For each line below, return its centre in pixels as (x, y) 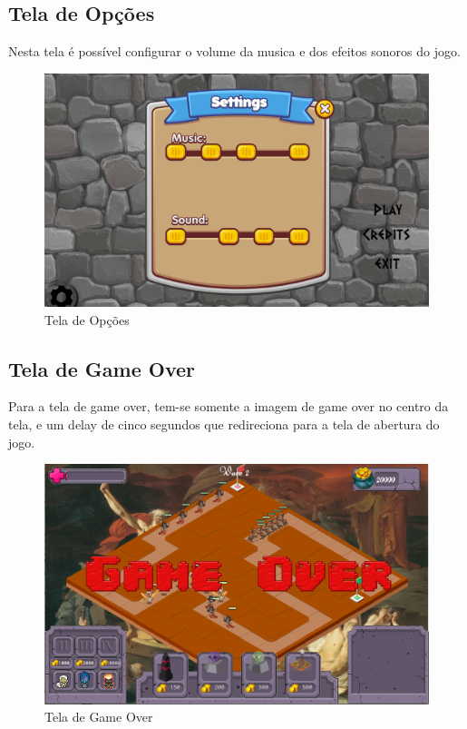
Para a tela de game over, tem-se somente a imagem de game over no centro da (229, 406)
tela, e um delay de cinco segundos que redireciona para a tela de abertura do (224, 424)
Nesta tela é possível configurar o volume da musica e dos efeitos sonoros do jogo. (234, 51)
